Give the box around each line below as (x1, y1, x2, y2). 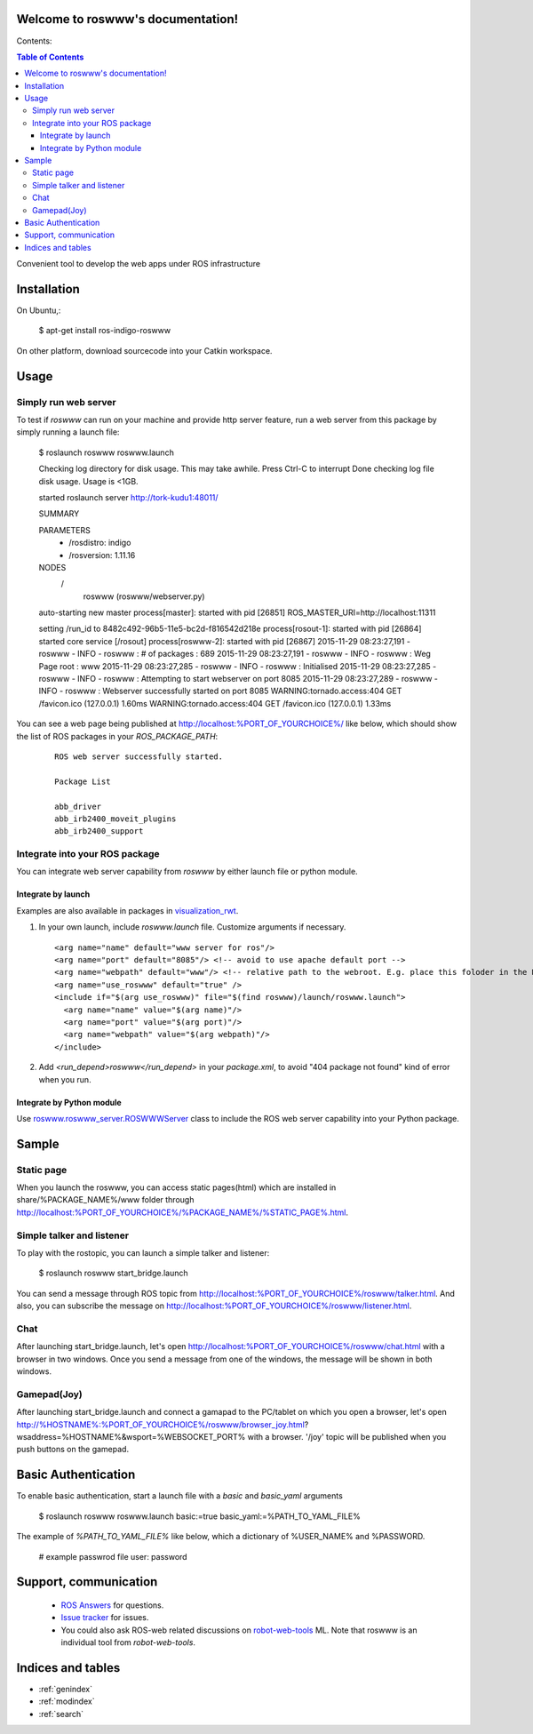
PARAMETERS (38, 524, 91, 535)
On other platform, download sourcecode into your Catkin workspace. (16, 345, 273, 356)
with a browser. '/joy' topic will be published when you (247, 1432, 447, 1442)
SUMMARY (38, 508, 80, 519)
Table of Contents (16, 52, 84, 62)
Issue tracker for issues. (60, 1612, 149, 1623)
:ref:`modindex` (38, 1696, 95, 1706)
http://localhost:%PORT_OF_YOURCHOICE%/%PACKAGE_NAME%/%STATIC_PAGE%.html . (16, 1207, 349, 1218)
